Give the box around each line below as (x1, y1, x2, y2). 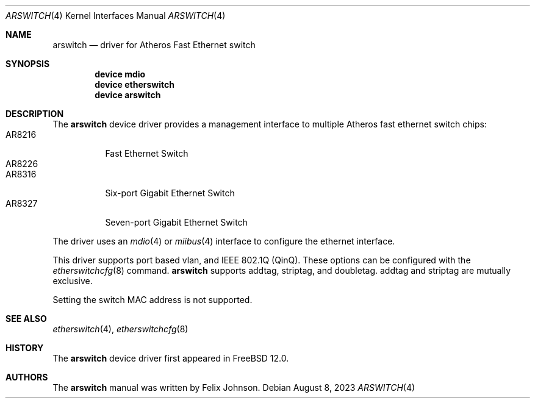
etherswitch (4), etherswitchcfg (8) (52, 324, 189, 334)
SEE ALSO (5, 313, 47, 324)
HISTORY (5, 343, 44, 353)
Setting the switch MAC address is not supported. (52, 294, 253, 305)
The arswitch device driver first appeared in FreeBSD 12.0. (52, 353, 289, 363)
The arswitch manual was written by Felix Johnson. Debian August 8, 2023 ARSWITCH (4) (52, 382, 415, 393)
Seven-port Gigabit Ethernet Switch (105, 217, 248, 227)
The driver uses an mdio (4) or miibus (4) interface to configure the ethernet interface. (52, 236, 395, 246)
